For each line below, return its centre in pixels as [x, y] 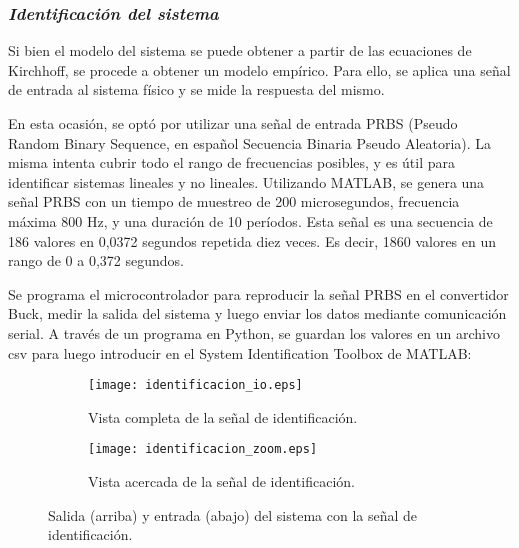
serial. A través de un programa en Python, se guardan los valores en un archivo [254, 332]
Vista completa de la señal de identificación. [223, 416]
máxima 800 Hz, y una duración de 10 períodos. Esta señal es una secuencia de [250, 220]
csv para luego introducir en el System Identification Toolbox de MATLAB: [240, 352]
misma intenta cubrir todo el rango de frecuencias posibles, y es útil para [232, 162]
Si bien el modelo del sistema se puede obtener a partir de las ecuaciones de [240, 50]
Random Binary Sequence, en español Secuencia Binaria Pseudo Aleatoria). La [250, 142]
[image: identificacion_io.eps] [195, 385]
